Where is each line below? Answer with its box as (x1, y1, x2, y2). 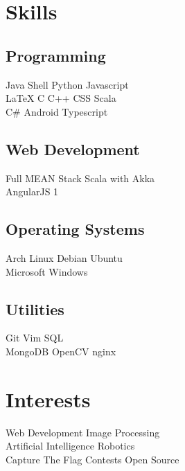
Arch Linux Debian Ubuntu (6, 250, 123, 265)
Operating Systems (6, 218, 145, 240)
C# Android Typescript (6, 104, 108, 118)
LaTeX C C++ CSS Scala (6, 91, 116, 105)
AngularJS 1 (6, 184, 59, 199)
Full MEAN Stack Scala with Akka (6, 170, 155, 185)
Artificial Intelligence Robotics (6, 438, 135, 453)
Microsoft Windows (6, 264, 88, 278)
